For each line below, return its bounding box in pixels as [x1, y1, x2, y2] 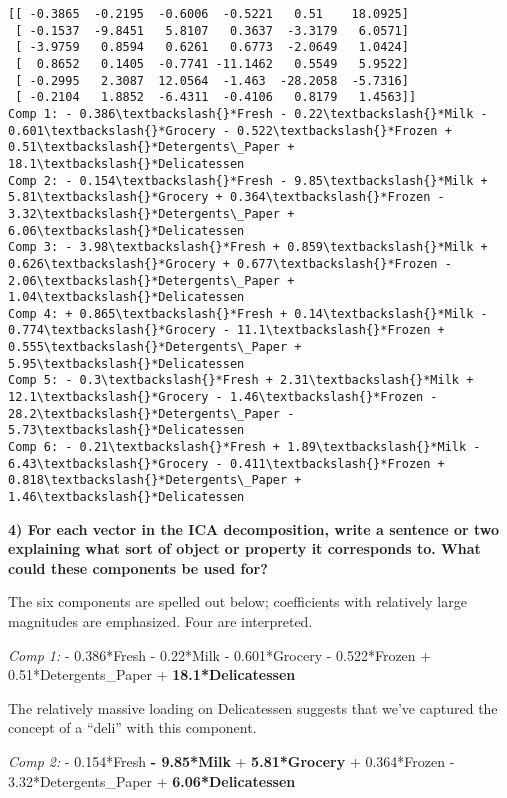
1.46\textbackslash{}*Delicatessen [8, 490, 245, 505]
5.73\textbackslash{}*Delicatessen [8, 423, 245, 438]
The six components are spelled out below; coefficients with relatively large [8, 591, 467, 612]
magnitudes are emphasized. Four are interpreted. [8, 611, 313, 632]
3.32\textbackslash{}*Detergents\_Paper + [8, 206, 295, 221]
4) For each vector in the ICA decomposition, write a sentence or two [8, 518, 500, 539]
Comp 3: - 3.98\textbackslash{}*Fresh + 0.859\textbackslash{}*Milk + [8, 240, 488, 255]
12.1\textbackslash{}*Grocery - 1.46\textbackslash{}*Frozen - [8, 390, 438, 405]
